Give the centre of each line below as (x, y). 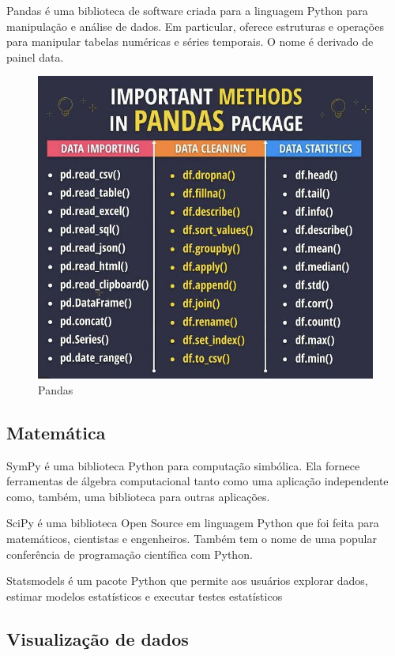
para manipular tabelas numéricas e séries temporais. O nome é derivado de (190, 41)
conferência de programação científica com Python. (130, 554)
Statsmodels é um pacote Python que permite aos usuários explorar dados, (187, 581)
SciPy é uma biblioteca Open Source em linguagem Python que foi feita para (193, 523)
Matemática (56, 432)
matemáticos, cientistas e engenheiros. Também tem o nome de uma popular (192, 538)
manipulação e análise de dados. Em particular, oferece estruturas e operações (195, 26)
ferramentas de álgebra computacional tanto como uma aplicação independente (197, 481)
